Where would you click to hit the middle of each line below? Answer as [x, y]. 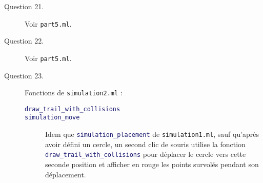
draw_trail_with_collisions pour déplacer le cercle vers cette [146, 154]
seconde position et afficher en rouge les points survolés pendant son [152, 164]
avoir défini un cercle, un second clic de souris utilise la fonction [145, 144]
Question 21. [24, 6]
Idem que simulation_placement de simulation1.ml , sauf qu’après [152, 134]
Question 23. [24, 75]
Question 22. [24, 41]
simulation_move [52, 118]
